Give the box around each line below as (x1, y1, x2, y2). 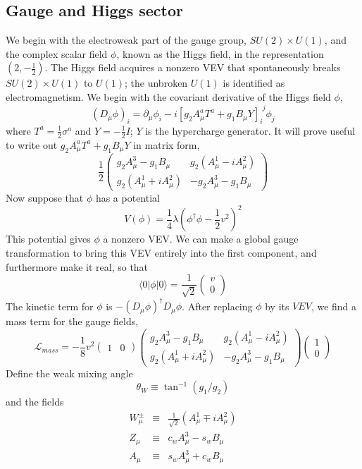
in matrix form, (133, 137, 200, 152)
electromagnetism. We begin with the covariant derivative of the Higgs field (6, 89, 331, 104)
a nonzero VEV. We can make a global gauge (103, 231, 299, 246)
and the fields (6, 394, 64, 409)
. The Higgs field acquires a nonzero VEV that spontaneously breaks (44, 60, 341, 75)
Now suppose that (6, 190, 84, 205)
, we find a (311, 298, 357, 313)
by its (265, 298, 289, 313)
